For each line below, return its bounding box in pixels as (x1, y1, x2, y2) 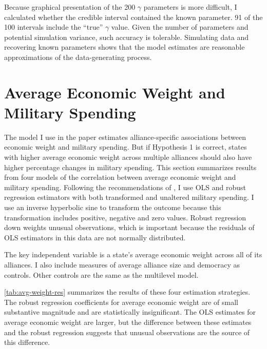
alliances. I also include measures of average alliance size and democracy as (4, 259, 240, 270)
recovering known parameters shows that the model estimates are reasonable (4, 42, 245, 52)
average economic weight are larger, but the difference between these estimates (4, 316, 252, 327)
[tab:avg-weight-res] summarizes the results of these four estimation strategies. (4, 286, 251, 297)
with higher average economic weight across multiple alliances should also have (4, 152, 252, 162)
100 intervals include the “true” (4, 22, 103, 32)
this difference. (4, 337, 50, 347)
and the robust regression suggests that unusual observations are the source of (4, 326, 250, 337)
